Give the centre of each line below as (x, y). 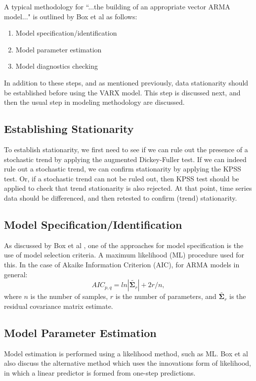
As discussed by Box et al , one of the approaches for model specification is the (124, 245)
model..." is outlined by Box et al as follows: (71, 16)
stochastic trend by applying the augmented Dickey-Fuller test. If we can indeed (125, 159)
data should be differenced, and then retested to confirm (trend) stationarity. (121, 197)
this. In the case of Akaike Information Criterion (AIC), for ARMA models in (122, 264)
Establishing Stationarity (69, 129)
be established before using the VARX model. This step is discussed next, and (122, 92)
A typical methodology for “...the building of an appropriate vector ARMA (117, 6)
